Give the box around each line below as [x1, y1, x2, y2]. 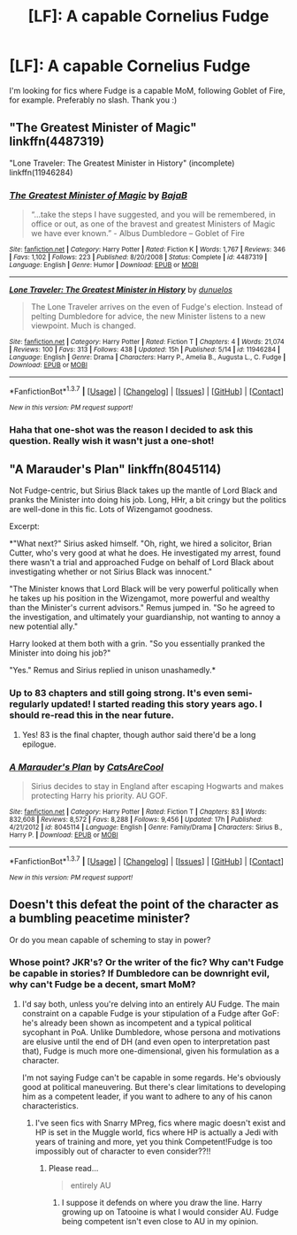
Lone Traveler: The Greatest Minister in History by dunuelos [9, 285, 232, 295]
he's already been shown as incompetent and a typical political [21, 1017, 252, 1028]
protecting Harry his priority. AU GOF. [30, 790, 168, 802]
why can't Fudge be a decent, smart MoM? [9, 978, 196, 991]
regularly [9, 698, 49, 710]
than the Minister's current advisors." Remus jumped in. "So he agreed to [9, 602, 276, 613]
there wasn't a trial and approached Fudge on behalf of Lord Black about [9, 557, 274, 568]
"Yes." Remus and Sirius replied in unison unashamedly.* [9, 665, 217, 676]
